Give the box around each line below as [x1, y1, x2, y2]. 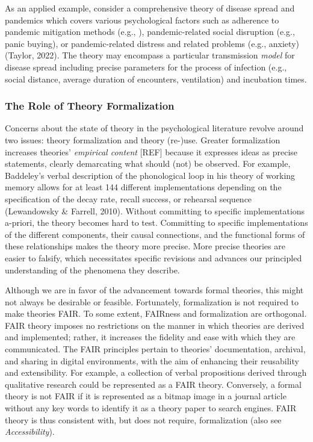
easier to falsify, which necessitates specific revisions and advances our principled [5, 251, 302, 264]
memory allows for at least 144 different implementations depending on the [5, 181, 282, 193]
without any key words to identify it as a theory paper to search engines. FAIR [5, 402, 297, 414]
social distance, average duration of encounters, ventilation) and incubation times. [5, 72, 307, 85]
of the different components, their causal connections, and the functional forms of [5, 228, 305, 240]
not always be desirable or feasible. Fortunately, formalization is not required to [5, 295, 299, 308]
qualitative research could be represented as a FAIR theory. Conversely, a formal [5, 378, 302, 390]
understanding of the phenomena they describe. [5, 263, 180, 276]
